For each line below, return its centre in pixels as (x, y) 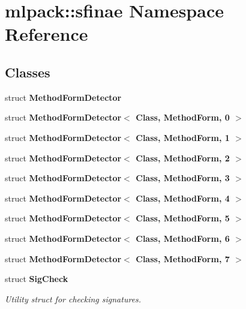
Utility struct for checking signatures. (73, 298)
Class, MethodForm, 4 (183, 198)
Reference (46, 34)
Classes (28, 72)
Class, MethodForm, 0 (183, 117)
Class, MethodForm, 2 (183, 157)
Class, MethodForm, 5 (183, 218)
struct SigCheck (37, 279)
